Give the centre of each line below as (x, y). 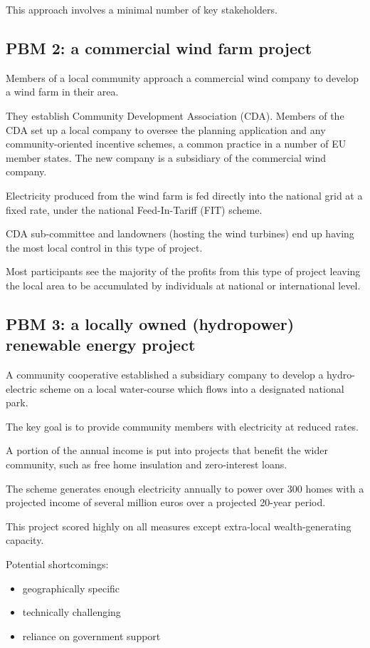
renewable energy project (101, 345)
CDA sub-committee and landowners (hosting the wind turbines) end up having (180, 233)
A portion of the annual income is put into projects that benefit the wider (167, 450)
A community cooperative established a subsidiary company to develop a (165, 375)
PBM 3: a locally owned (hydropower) (150, 323)
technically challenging (72, 612)
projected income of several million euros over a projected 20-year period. (166, 502)
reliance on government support (91, 636)
